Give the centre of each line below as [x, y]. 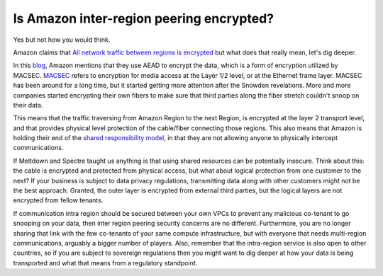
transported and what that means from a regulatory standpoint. [105, 263]
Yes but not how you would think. [62, 40]
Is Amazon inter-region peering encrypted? [144, 18]
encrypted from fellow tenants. [58, 200]
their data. [28, 105]
